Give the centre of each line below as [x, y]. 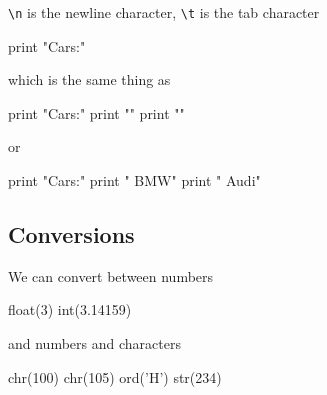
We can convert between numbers [111, 275]
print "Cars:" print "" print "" [96, 112]
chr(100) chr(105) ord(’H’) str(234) [115, 376]
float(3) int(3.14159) [70, 309]
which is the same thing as [89, 79]
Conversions [71, 234]
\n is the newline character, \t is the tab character [164, 12]
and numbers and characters [94, 343]
